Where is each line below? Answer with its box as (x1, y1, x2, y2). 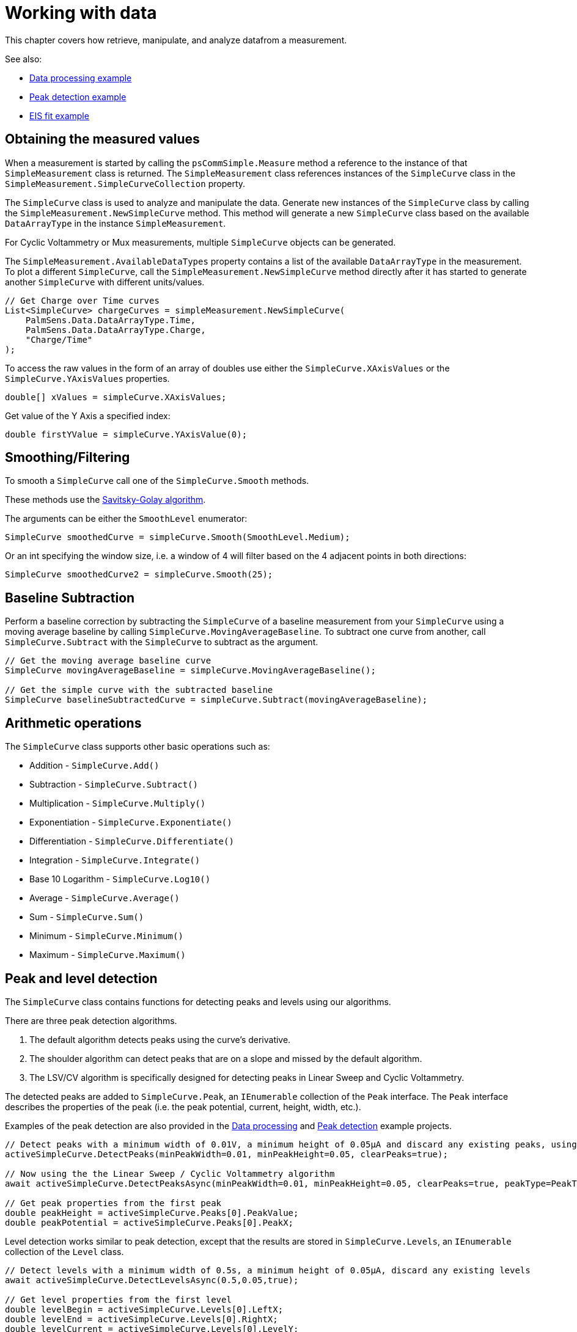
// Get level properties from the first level (5, 1294, 232, 1305)
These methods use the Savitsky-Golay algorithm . (5, 494, 206, 505)
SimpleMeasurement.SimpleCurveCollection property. (5, 178, 246, 189)
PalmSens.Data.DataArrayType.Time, (25, 315, 196, 325)
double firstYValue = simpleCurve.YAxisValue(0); (5, 429, 248, 439)
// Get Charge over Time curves (5, 295, 160, 306)
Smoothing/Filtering (5, 450, 130, 466)
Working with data (5, 2, 157, 23)
